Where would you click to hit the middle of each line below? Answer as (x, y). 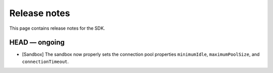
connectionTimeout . (45, 61)
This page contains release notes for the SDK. (57, 28)
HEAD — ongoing (37, 43)
